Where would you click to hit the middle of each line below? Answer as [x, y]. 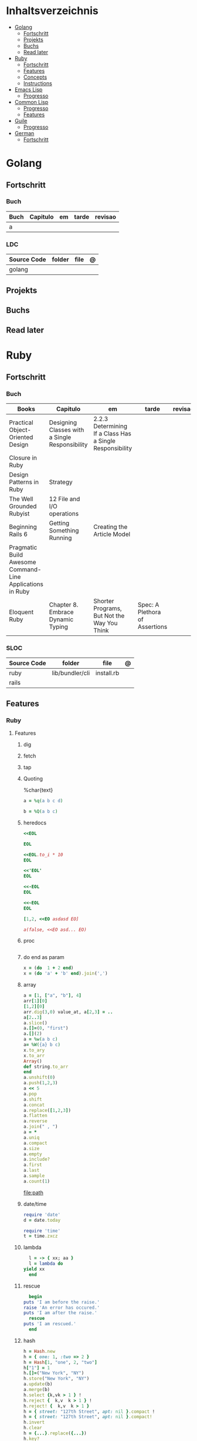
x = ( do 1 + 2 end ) [48, 968]
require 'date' [42, 1215]
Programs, [108, 608]
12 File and [64, 499]
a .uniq [31, 1137]
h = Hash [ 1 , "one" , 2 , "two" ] [60, 1362]
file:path [33, 1192]
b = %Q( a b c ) [40, 812]
